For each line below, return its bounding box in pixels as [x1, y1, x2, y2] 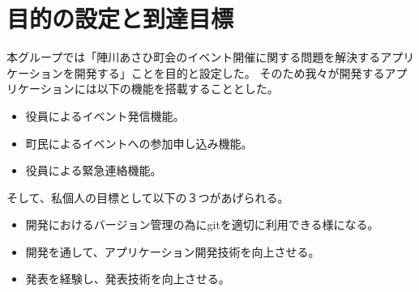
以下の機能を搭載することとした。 [96, 80, 279, 97]
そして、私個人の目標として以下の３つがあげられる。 [6, 188, 289, 205]
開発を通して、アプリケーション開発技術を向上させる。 [25, 243, 320, 260]
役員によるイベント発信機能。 [25, 107, 185, 124]
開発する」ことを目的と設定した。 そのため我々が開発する [74, 64, 385, 81]
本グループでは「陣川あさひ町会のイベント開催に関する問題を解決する [6, 49, 381, 66]
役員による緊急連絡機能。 [25, 162, 162, 179]
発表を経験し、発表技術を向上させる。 [25, 270, 230, 287]
